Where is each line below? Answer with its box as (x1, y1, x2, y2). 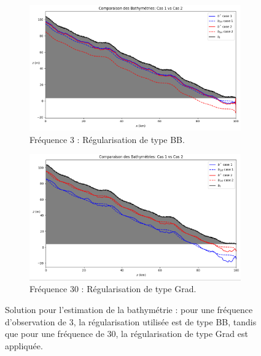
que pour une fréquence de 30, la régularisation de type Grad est (5, 327, 248, 340)
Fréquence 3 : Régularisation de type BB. (29, 133, 185, 145)
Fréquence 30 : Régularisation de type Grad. (29, 282, 197, 295)
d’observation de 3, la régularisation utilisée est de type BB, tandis (5, 315, 257, 328)
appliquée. (5, 339, 43, 352)
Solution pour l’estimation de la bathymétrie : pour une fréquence (5, 303, 253, 315)
